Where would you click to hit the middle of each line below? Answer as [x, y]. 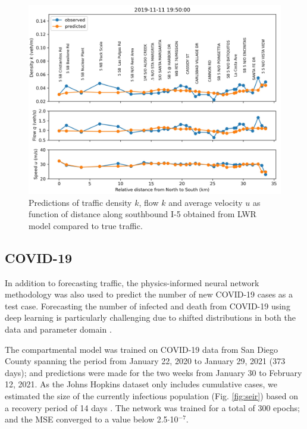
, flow [149, 202]
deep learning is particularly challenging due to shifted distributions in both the [150, 317]
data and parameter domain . [58, 329]
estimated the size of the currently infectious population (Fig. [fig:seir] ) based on [152, 395]
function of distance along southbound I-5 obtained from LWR [142, 214]
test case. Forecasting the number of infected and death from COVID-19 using [148, 306]
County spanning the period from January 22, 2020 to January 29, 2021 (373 [145, 361]
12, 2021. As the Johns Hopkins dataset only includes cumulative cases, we [141, 384]
